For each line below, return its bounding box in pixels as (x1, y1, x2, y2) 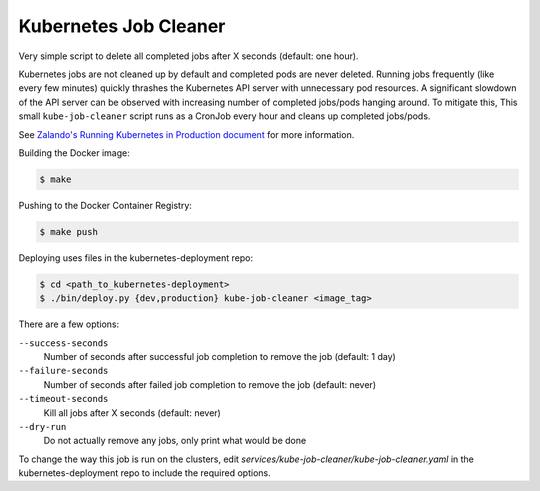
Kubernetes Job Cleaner (18, 15, 226, 37)
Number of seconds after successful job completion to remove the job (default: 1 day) (43, 350, 397, 362)
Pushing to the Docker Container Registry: (18, 199, 192, 211)
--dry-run (18, 421, 67, 432)
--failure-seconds (18, 365, 109, 377)
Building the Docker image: (18, 146, 130, 159)
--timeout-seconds (18, 393, 109, 405)
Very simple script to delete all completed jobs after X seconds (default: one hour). (18, 50, 359, 62)
